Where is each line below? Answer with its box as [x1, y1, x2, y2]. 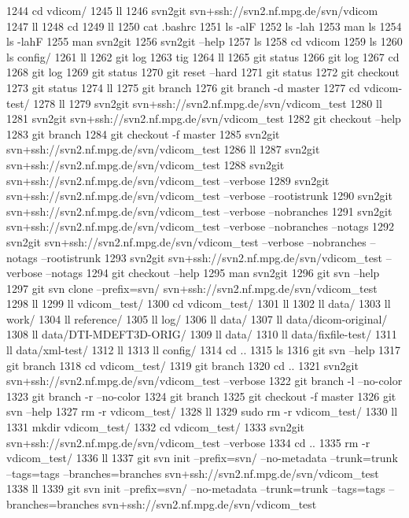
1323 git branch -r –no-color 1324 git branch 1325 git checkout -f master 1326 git [6, 387, 396, 404]
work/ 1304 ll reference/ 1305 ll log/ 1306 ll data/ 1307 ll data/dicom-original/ [6, 310, 388, 327]
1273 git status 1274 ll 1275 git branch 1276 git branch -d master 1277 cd [6, 79, 360, 95]
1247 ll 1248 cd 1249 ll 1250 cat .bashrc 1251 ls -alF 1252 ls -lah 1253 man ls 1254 [6, 17, 402, 34]
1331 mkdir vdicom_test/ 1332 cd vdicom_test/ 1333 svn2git [6, 419, 305, 435]
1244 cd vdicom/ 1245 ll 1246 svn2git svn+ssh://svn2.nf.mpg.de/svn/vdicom [6, 2, 378, 18]
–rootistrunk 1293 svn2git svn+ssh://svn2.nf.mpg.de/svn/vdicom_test [41, 249, 382, 265]
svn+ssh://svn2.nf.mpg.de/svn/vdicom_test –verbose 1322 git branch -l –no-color [6, 372, 403, 389]
